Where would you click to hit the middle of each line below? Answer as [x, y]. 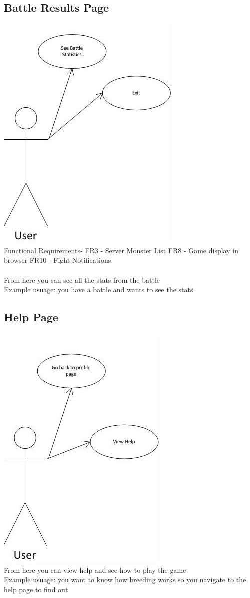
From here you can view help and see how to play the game [95, 570]
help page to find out [36, 589]
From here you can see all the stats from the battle [82, 280]
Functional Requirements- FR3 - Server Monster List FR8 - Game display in [121, 250]
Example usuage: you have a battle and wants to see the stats [99, 290]
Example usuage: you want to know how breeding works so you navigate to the [125, 580]
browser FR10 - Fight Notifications [58, 260]
